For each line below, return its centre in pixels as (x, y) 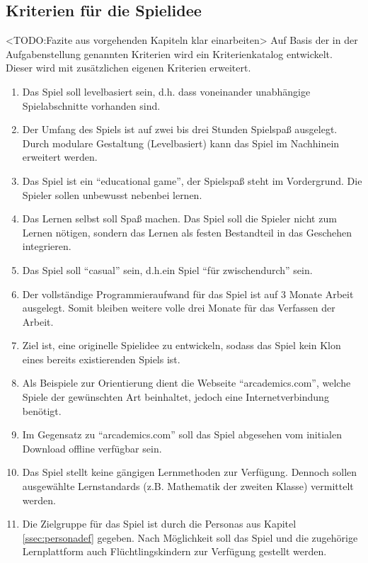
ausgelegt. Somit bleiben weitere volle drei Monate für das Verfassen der (179, 308)
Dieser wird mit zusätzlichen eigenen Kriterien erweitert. (128, 68)
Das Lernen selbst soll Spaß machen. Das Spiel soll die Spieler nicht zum (179, 218)
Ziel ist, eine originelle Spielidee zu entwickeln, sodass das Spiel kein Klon (182, 345)
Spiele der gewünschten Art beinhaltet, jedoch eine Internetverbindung (176, 397)
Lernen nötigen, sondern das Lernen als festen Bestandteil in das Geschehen (187, 232)
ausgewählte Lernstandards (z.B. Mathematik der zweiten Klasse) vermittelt (188, 486)
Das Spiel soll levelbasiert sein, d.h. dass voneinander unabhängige (166, 91)
